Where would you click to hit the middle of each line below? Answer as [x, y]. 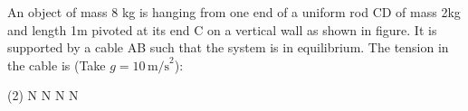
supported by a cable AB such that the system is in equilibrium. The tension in [228, 47]
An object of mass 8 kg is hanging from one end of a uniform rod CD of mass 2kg [234, 12]
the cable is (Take [57, 65]
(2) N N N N [43, 95]
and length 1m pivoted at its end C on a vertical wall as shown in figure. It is [222, 29]
